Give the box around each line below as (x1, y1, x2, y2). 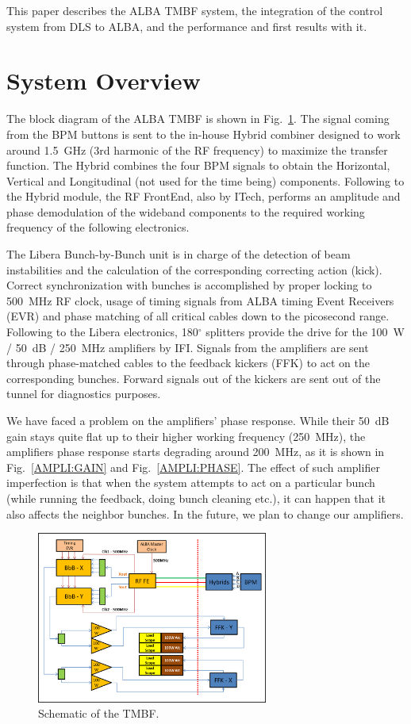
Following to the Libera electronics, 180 (6, 324, 198, 340)
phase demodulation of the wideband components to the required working (6, 203, 365, 220)
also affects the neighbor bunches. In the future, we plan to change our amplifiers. (6, 505, 404, 522)
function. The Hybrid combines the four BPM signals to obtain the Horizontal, (6, 157, 390, 174)
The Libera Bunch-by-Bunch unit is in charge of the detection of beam (6, 246, 351, 262)
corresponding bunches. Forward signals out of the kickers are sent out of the (6, 370, 381, 386)
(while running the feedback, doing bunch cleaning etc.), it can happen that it (6, 489, 386, 506)
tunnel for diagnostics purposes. (6, 385, 161, 402)
